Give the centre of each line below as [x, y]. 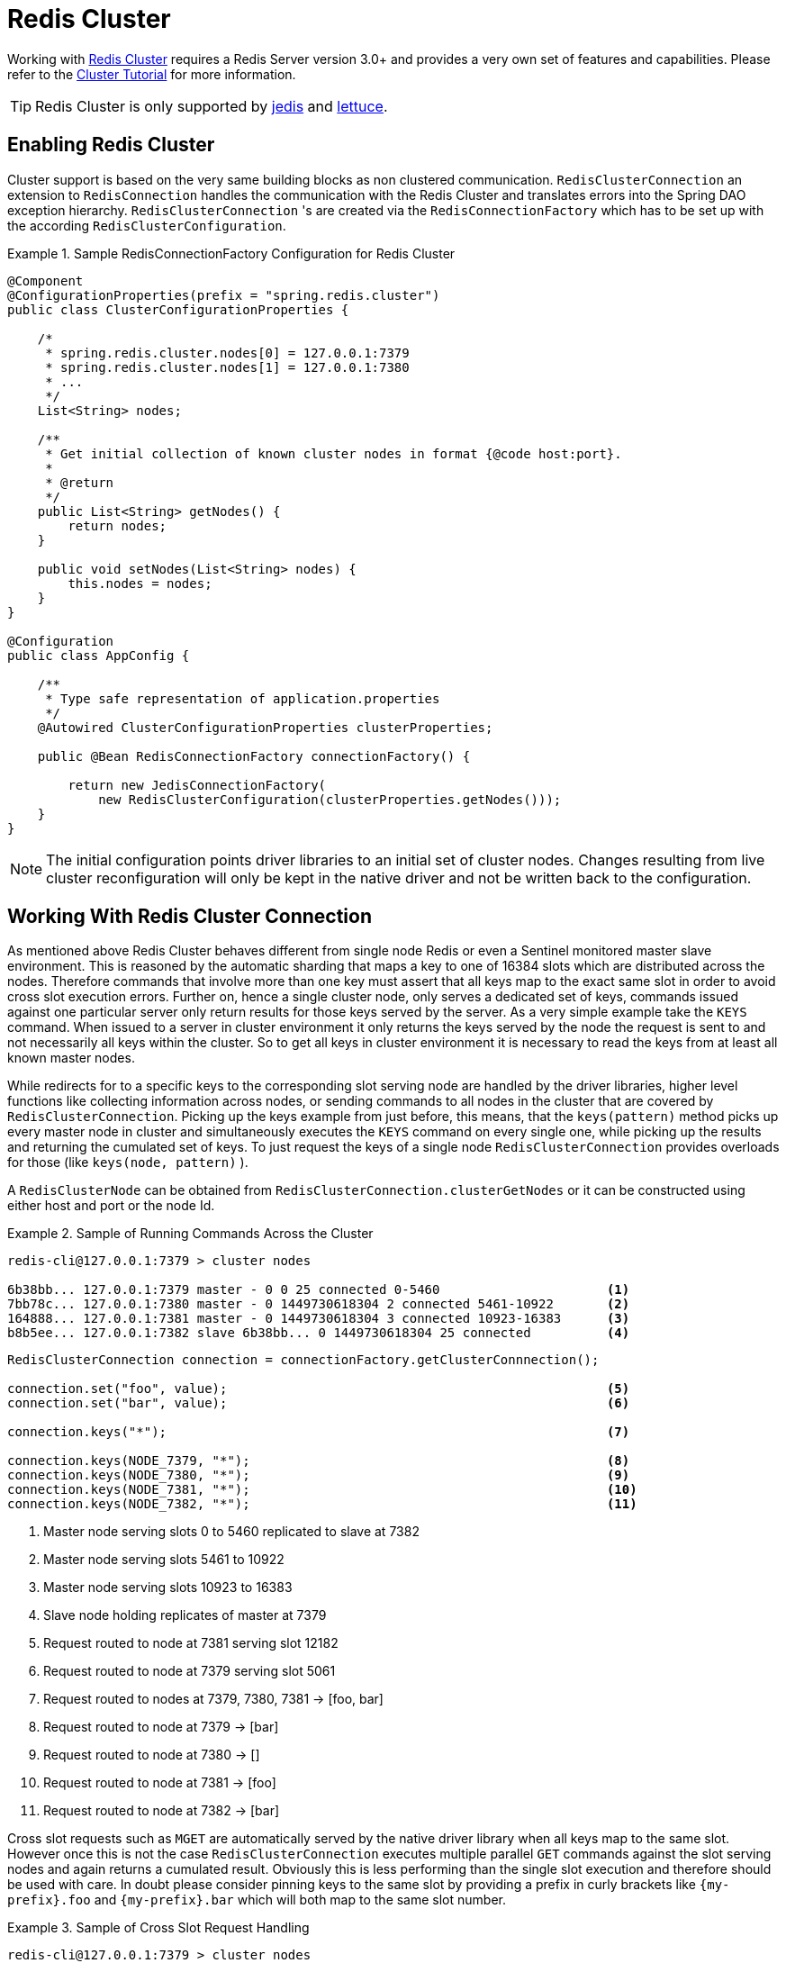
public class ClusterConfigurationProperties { [178, 309]
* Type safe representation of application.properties [243, 698]
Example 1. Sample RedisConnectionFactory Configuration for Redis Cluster [231, 253]
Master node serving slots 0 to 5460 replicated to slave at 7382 [231, 1532]
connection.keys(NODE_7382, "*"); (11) [322, 1504]
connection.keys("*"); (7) [319, 1432]
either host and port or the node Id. [111, 1206]
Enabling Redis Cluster [111, 145]
